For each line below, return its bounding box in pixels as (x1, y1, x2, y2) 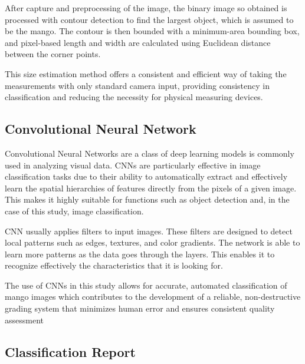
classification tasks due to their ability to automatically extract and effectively (5, 170, 288, 183)
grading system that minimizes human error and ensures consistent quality (5, 302, 275, 315)
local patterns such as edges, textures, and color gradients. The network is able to (5, 236, 300, 249)
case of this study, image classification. (5, 204, 144, 217)
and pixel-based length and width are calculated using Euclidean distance (5, 36, 271, 48)
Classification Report (5, 342, 136, 360)
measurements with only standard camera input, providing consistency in (5, 79, 270, 91)
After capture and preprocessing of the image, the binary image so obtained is (5, 2, 287, 14)
